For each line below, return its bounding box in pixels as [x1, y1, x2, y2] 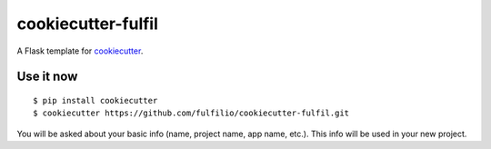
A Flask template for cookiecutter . [16, 45, 144, 56]
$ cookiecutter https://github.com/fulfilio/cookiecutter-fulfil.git [33, 108, 350, 118]
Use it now [16, 69, 78, 84]
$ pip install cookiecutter [33, 95, 158, 105]
